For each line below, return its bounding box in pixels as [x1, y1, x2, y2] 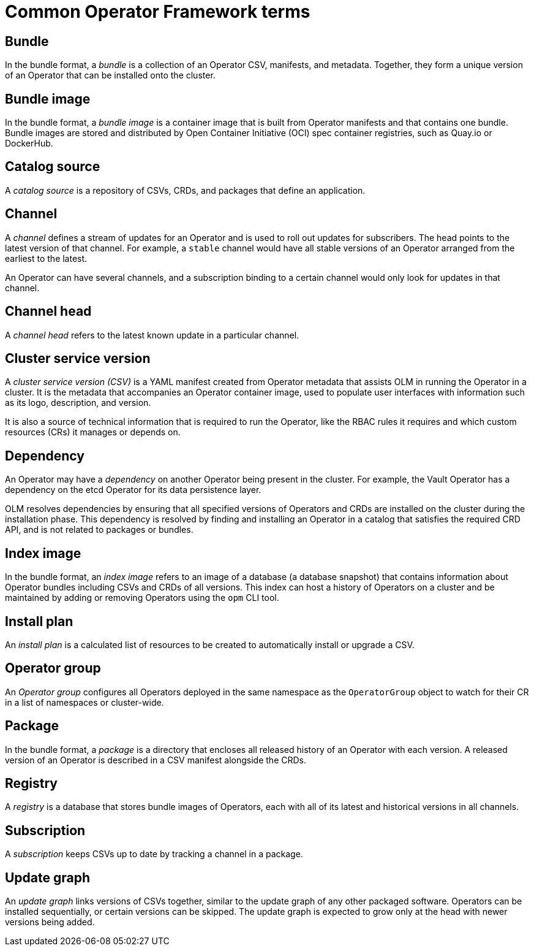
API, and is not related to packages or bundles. [5, 524, 194, 535]
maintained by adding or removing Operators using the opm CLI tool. [5, 592, 279, 603]
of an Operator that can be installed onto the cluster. [5, 70, 216, 81]
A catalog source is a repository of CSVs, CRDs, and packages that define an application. [5, 185, 366, 196]
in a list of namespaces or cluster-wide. [5, 697, 164, 708]
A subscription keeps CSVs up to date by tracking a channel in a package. [5, 849, 303, 860]
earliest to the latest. [5, 253, 88, 264]
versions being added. [5, 917, 95, 928]
